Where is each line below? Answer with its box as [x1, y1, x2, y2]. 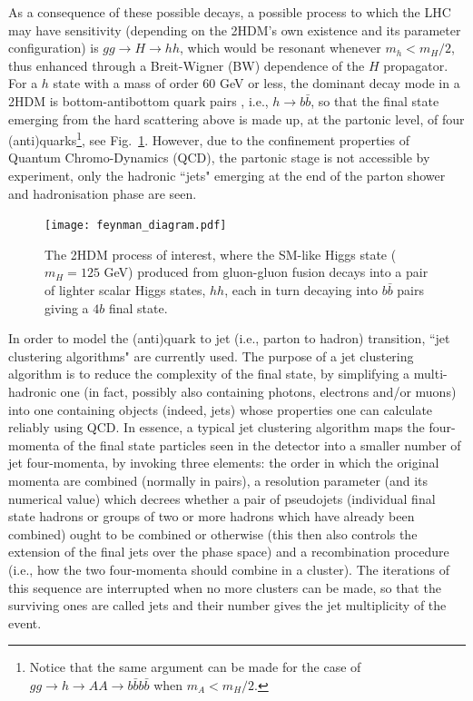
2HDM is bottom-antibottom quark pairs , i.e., [8, 91, 269, 110]
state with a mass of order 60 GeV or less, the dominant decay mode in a [53, 74, 460, 93]
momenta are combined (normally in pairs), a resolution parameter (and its [8, 470, 429, 489]
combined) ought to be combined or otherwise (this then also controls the [8, 524, 418, 543]
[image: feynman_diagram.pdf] [44, 219, 227, 232]
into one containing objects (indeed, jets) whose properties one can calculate [8, 400, 433, 419]
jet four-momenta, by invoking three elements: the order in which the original [8, 453, 439, 472]
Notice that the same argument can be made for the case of [29, 657, 361, 676]
